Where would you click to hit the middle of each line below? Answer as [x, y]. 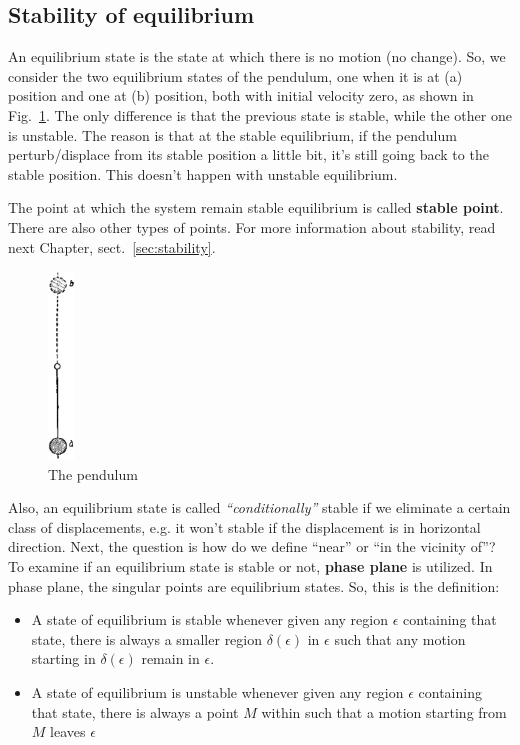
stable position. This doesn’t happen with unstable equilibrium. [203, 173]
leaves [68, 731]
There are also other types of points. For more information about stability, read [252, 226]
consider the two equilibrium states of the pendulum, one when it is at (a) [235, 75]
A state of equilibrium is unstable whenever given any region [217, 692]
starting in [63, 658]
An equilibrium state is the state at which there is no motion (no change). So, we [257, 56]
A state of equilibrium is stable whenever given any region [209, 619]
